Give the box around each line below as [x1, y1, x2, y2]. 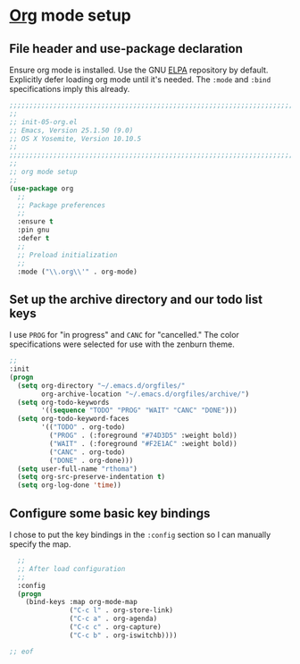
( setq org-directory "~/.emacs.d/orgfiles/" [17, 381, 186, 390]
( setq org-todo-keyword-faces [17, 415, 129, 424]
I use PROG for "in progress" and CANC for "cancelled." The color [9, 330, 239, 340]
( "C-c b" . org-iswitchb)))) [69, 631, 178, 640]
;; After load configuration [17, 564, 126, 573]
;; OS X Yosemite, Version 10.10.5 [9, 134, 142, 143]
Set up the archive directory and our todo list [9, 291, 263, 307]
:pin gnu [17, 225, 50, 235]
